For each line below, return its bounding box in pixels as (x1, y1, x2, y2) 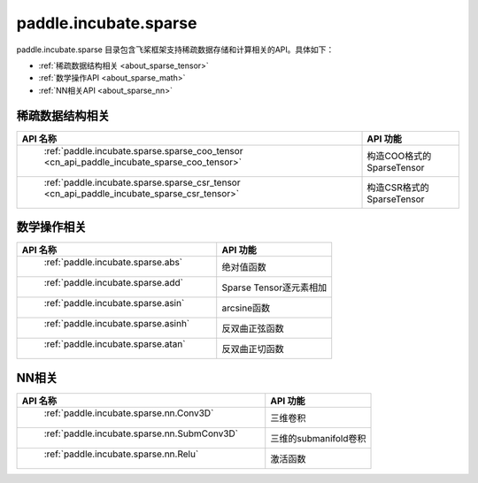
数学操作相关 (16, 219, 87, 234)
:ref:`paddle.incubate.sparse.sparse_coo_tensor (43, 144, 243, 157)
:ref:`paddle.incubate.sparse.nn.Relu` (43, 448, 199, 460)
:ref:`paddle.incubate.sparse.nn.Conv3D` (43, 407, 214, 419)
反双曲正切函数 (221, 343, 285, 356)
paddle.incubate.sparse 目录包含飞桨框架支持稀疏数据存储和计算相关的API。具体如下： (16, 44, 335, 55)
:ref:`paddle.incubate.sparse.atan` (43, 338, 186, 350)
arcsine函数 (221, 302, 270, 314)
